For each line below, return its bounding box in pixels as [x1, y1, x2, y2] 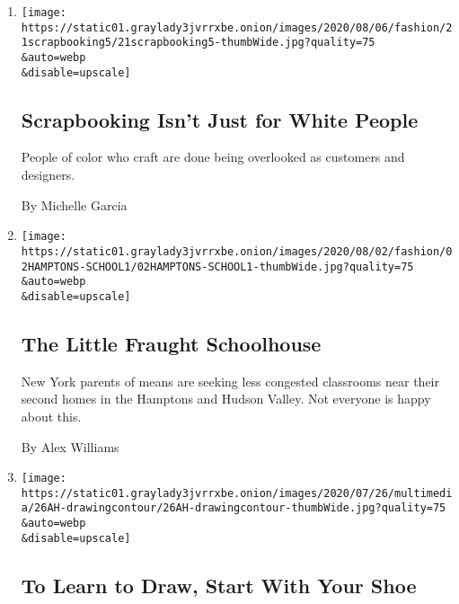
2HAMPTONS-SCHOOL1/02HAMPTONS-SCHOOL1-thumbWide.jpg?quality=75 [21, 260, 414, 273]
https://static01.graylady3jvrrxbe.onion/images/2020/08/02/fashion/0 [21, 244, 453, 258]
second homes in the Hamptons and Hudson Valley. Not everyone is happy [21, 389, 431, 408]
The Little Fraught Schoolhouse [21, 329, 322, 357]
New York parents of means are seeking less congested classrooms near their [21, 371, 439, 390]
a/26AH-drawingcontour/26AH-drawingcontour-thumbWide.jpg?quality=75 [21, 502, 446, 515]
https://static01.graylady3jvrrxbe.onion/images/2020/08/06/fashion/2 [21, 21, 453, 34]
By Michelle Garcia [21, 195, 128, 214]
